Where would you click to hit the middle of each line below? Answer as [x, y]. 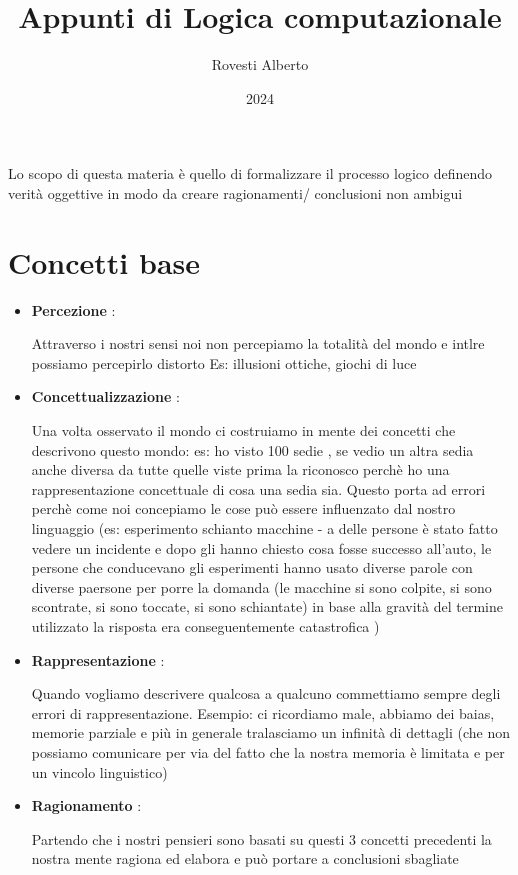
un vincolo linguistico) [99, 771]
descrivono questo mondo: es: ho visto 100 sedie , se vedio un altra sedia [252, 449]
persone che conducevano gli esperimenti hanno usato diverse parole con [252, 567]
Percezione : [73, 309]
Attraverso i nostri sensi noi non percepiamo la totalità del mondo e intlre [258, 343]
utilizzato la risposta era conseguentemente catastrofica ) [205, 625]
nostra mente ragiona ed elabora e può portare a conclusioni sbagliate [245, 858]
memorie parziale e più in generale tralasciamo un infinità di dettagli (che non [270, 732]
